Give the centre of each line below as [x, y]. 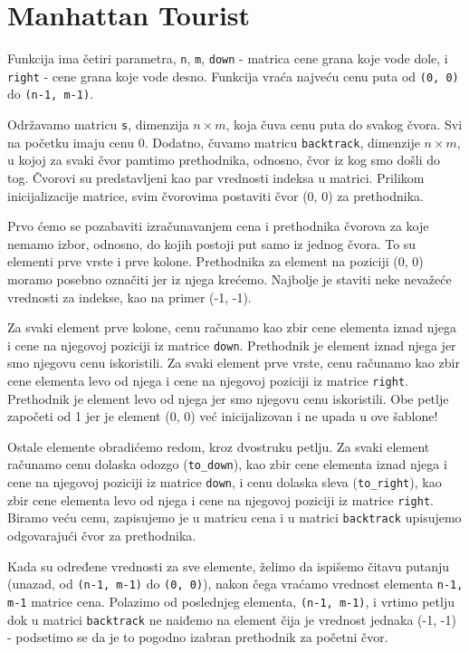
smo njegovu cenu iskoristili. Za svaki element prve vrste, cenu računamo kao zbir [234, 363]
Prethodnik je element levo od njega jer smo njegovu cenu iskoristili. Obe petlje [228, 398]
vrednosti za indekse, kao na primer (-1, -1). [129, 297]
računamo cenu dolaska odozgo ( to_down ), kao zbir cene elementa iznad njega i [227, 464]
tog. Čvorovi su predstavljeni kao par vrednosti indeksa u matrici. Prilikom [216, 177]
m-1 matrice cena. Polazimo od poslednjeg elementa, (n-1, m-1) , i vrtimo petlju [231, 601]
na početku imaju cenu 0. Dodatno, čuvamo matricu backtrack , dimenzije [214, 142]
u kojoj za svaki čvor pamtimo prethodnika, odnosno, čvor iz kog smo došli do [224, 160]
